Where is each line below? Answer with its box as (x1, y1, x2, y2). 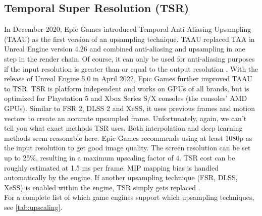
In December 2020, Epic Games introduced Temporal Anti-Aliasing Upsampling (4, 24, 251, 34)
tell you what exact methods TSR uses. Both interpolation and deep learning (4, 123, 243, 133)
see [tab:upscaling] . (4, 201, 63, 212)
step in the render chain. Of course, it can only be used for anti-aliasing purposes (4, 53, 255, 64)
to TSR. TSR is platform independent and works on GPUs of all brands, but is (4, 83, 249, 93)
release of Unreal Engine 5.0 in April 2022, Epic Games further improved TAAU (4, 73, 252, 84)
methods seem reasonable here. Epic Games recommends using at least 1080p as (4, 132, 252, 143)
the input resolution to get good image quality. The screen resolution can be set (4, 142, 251, 153)
